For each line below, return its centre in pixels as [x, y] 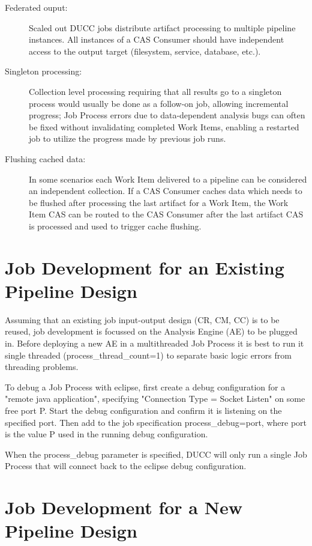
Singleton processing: [43, 71]
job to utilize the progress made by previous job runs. [127, 138]
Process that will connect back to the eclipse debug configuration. [126, 466]
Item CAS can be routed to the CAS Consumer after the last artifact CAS [166, 214]
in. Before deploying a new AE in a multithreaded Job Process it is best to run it [154, 343]
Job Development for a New [124, 507]
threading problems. [42, 367]
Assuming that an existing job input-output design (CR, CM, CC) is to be [142, 319]
